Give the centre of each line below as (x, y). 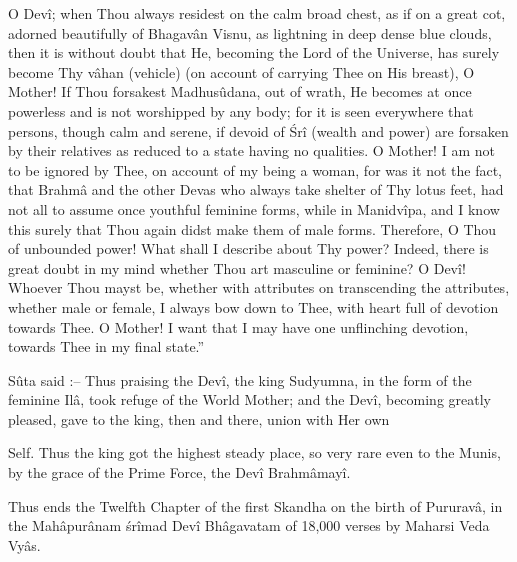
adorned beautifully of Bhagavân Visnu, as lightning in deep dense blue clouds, (250, 32)
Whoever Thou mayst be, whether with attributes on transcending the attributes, (259, 287)
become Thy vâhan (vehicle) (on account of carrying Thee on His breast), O (241, 71)
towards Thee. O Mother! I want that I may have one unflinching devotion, (238, 326)
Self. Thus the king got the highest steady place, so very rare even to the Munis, (254, 452)
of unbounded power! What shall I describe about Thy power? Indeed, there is (248, 248)
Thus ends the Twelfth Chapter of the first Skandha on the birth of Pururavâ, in (255, 505)
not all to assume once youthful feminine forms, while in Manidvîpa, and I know (254, 208)
